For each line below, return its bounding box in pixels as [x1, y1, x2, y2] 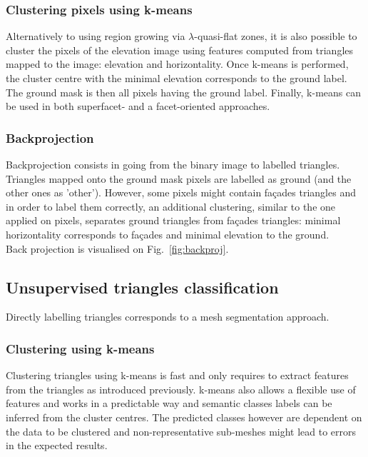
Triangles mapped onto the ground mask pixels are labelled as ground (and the [6, 171, 352, 186]
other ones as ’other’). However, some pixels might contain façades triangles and [6, 185, 356, 200]
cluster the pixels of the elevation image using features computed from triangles [6, 42, 354, 57]
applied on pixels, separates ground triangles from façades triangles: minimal [6, 213, 341, 228]
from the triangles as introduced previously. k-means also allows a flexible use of [6, 381, 356, 396]
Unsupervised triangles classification [6, 276, 279, 298]
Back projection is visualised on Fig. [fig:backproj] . [6, 241, 229, 256]
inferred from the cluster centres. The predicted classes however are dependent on [6, 409, 362, 424]
